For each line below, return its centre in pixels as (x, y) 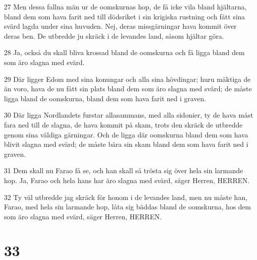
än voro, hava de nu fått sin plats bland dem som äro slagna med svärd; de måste (128, 89)
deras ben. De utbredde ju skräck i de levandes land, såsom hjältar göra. (114, 35)
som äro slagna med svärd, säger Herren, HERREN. (83, 216)
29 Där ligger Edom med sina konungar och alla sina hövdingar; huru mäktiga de (127, 79)
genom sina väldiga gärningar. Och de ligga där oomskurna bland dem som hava (126, 134)
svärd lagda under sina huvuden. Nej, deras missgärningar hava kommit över (120, 26)
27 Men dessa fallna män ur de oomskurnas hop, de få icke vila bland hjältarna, (125, 6)
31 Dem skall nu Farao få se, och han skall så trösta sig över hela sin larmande (124, 170)
